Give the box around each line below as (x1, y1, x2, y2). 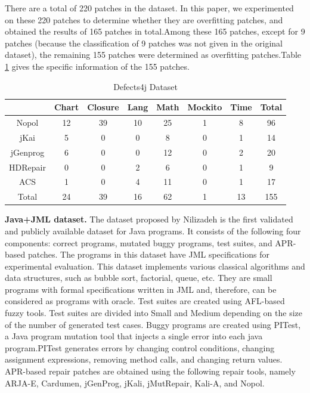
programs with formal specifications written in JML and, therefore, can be (5, 283, 277, 295)
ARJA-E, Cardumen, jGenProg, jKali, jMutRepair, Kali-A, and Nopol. (5, 376, 265, 389)
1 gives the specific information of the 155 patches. (5, 60, 190, 72)
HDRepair (9, 160, 46, 173)
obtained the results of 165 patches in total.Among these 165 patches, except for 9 (5, 25, 305, 38)
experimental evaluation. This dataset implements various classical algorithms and (5, 259, 305, 272)
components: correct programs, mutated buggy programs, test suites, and (5, 236, 272, 249)
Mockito (187, 101, 222, 113)
